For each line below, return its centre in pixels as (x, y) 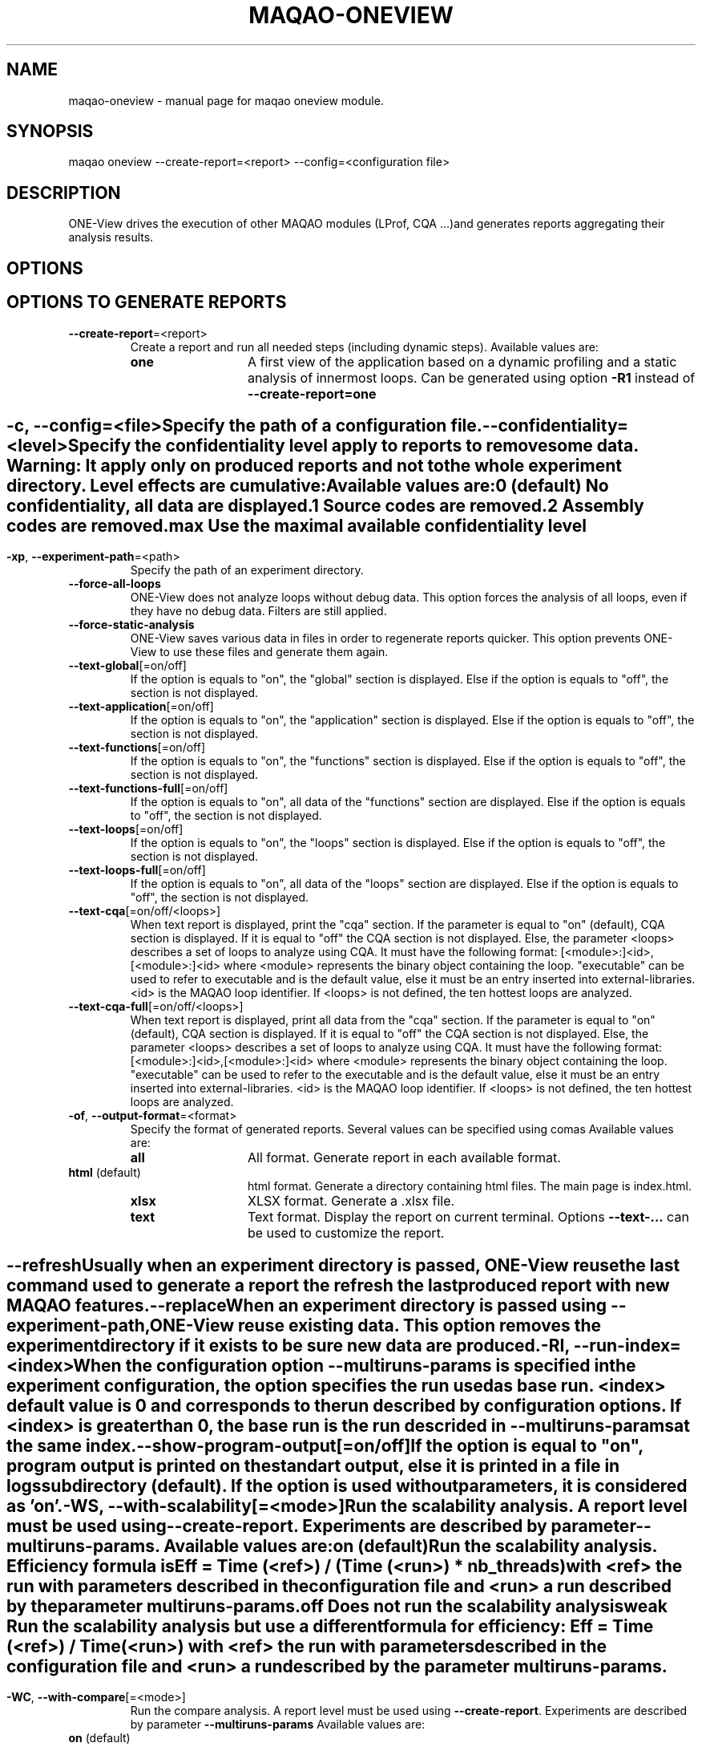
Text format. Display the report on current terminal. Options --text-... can (468, 1217)
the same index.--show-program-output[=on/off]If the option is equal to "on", (325, 1445)
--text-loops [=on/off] (126, 829)
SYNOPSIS (50, 132)
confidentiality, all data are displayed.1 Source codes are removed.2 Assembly (325, 505)
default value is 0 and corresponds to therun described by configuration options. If (344, 1405)
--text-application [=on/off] (141, 707)
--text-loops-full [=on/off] (137, 870)
